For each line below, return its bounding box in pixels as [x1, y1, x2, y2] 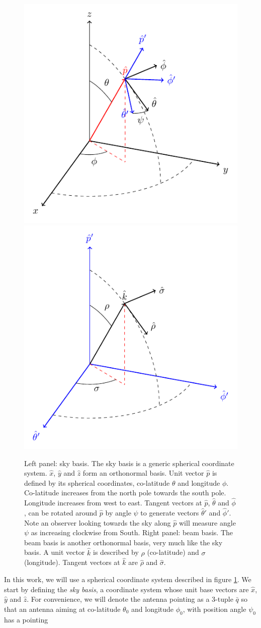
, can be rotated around [24, 507, 98, 518]
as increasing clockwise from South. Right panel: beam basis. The [31, 527, 233, 538]
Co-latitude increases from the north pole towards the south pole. [24, 487, 226, 498]
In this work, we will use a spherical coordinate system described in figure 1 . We [4, 574, 251, 584]
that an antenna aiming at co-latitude [4, 603, 121, 614]
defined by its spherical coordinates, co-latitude [24, 477, 170, 488]
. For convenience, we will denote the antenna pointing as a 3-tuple [27, 594, 233, 604]
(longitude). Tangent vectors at [24, 557, 120, 567]
